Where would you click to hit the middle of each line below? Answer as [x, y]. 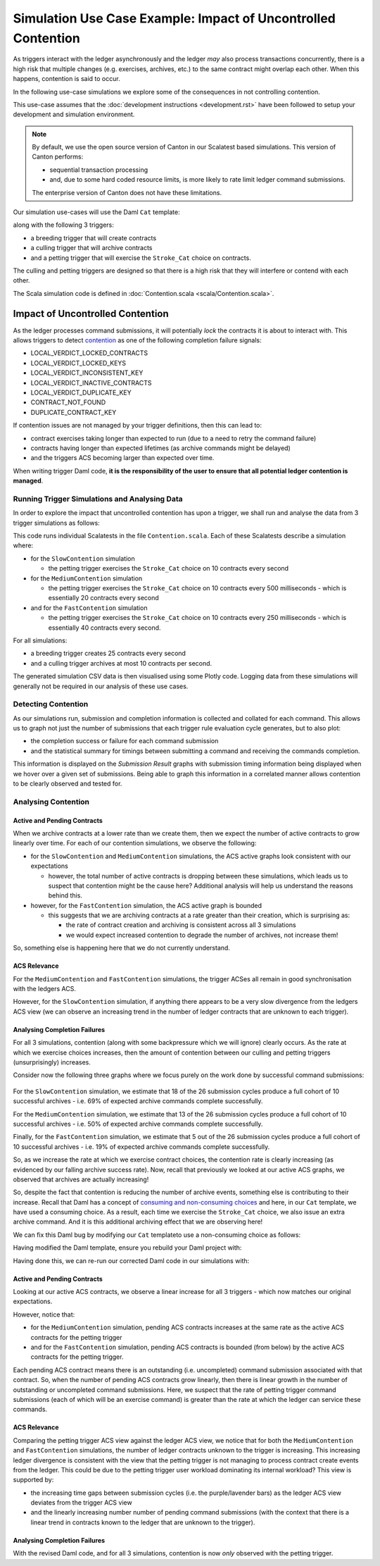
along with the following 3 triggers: [63, 225]
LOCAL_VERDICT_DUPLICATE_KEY [81, 393]
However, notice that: [44, 1315]
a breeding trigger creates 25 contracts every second [108, 653]
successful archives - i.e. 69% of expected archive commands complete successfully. [138, 1101]
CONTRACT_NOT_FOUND [68, 402]
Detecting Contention [51, 704]
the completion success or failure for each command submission [125, 741]
